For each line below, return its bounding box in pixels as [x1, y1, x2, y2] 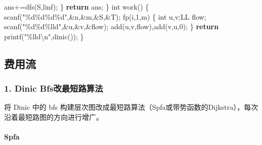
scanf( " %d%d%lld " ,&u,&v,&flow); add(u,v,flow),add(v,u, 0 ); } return [4, 21, 219, 32]
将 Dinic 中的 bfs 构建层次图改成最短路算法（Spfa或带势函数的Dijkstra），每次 [4, 102, 258, 112]
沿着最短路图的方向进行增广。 [4, 111, 103, 122]
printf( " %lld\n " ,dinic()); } [4, 31, 84, 41]
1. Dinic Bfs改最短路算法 [4, 82, 103, 95]
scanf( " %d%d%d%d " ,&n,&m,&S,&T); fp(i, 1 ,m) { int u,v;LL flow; [4, 11, 206, 22]
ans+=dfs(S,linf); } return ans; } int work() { [4, 2, 149, 12]
